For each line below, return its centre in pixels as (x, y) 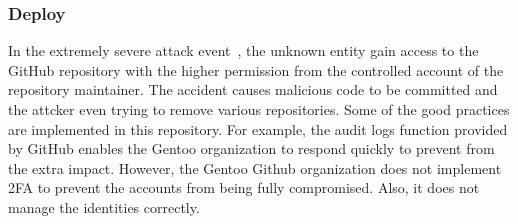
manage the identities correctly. (104, 206)
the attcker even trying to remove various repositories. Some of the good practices (259, 109)
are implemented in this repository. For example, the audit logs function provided (258, 128)
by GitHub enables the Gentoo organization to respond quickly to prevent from (251, 148)
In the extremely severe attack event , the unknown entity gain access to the (243, 50)
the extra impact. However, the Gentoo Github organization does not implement (255, 167)
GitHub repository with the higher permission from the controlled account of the (256, 69)
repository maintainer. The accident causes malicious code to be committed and (253, 89)
